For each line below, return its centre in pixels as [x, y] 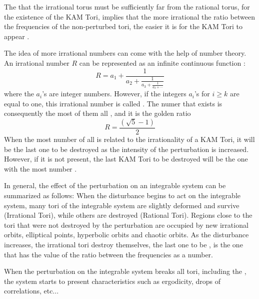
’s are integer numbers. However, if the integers [114, 94]
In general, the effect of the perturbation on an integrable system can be [115, 185]
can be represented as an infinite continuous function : [162, 62]
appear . [17, 36]
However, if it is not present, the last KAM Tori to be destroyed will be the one [126, 159]
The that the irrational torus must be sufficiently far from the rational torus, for [127, 7]
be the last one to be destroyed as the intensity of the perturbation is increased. [126, 149]
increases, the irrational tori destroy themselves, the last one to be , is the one [123, 244]
